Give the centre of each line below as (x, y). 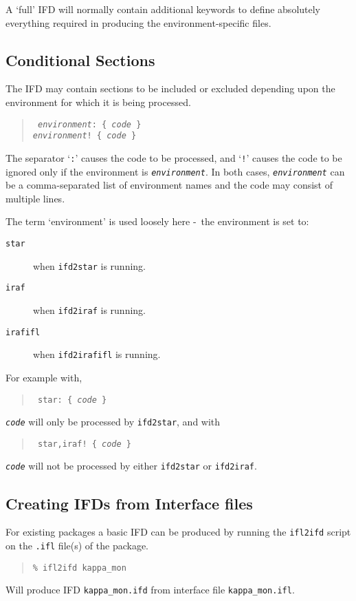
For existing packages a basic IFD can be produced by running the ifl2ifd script (178, 532)
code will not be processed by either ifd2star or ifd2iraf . (131, 466)
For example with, (44, 377)
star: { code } (72, 400)
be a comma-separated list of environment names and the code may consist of (169, 185)
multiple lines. (35, 198)
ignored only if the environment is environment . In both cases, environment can (175, 171)
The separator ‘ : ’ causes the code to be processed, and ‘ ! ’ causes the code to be (174, 157)
